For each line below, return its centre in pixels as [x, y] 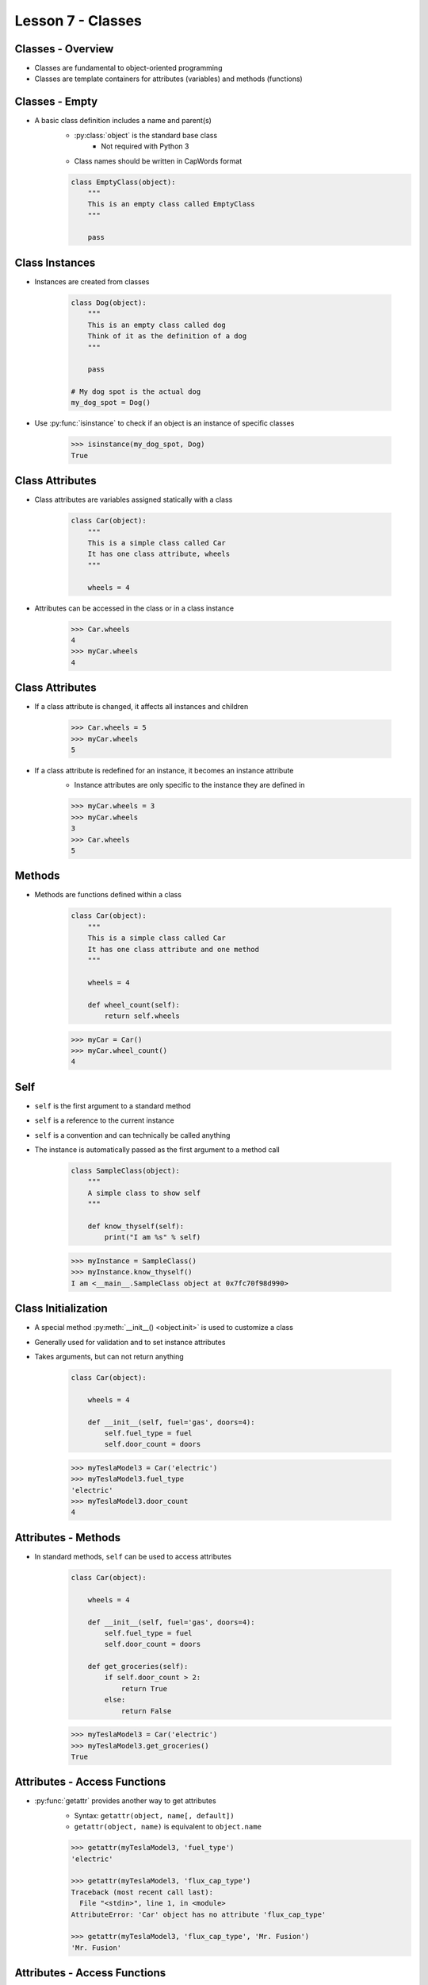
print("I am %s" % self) [153, 1237]
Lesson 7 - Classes [78, 21]
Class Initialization [61, 1309]
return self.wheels [142, 1016]
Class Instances [55, 262]
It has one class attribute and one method [173, 949]
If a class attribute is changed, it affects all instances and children [141, 707]
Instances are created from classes [92, 281]
